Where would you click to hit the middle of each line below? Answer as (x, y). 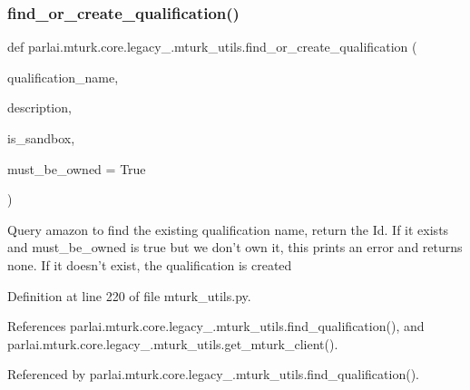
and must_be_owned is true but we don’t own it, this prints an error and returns (235, 247)
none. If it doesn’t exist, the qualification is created (150, 264)
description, (39, 107)
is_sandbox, (41, 138)
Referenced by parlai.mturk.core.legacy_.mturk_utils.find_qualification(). (213, 374)
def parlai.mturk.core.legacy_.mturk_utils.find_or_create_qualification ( (212, 47)
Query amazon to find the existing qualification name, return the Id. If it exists (228, 229)
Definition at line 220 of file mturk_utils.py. (129, 295)
